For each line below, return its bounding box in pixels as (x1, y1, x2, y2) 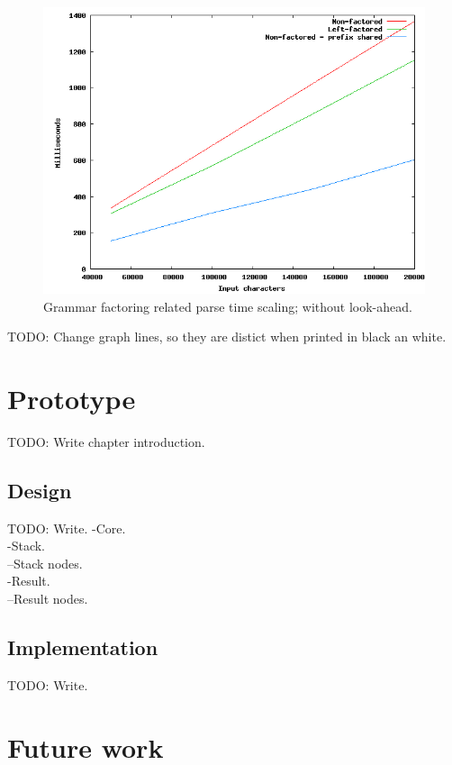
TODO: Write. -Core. (7, 518, 126, 537)
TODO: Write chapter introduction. (7, 432, 205, 451)
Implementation (7, 633, 158, 661)
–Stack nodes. (7, 553, 83, 572)
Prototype (7, 379, 136, 416)
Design (7, 476, 72, 504)
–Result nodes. (7, 589, 88, 608)
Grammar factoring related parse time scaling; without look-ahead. (43, 296, 412, 315)
